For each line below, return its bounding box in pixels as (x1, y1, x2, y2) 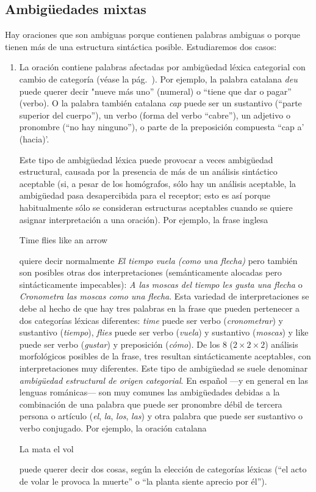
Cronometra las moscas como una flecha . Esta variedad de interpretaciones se (19, 290, 309, 303)
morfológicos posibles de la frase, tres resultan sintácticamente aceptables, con (19, 350, 311, 362)
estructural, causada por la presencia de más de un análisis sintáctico (19, 165, 278, 178)
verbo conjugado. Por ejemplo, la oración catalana (19, 422, 207, 435)
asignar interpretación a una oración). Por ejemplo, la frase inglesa (19, 213, 268, 226)
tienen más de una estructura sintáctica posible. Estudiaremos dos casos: (5, 40, 277, 53)
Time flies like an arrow (19, 233, 108, 246)
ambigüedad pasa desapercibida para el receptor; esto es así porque (19, 189, 271, 202)
